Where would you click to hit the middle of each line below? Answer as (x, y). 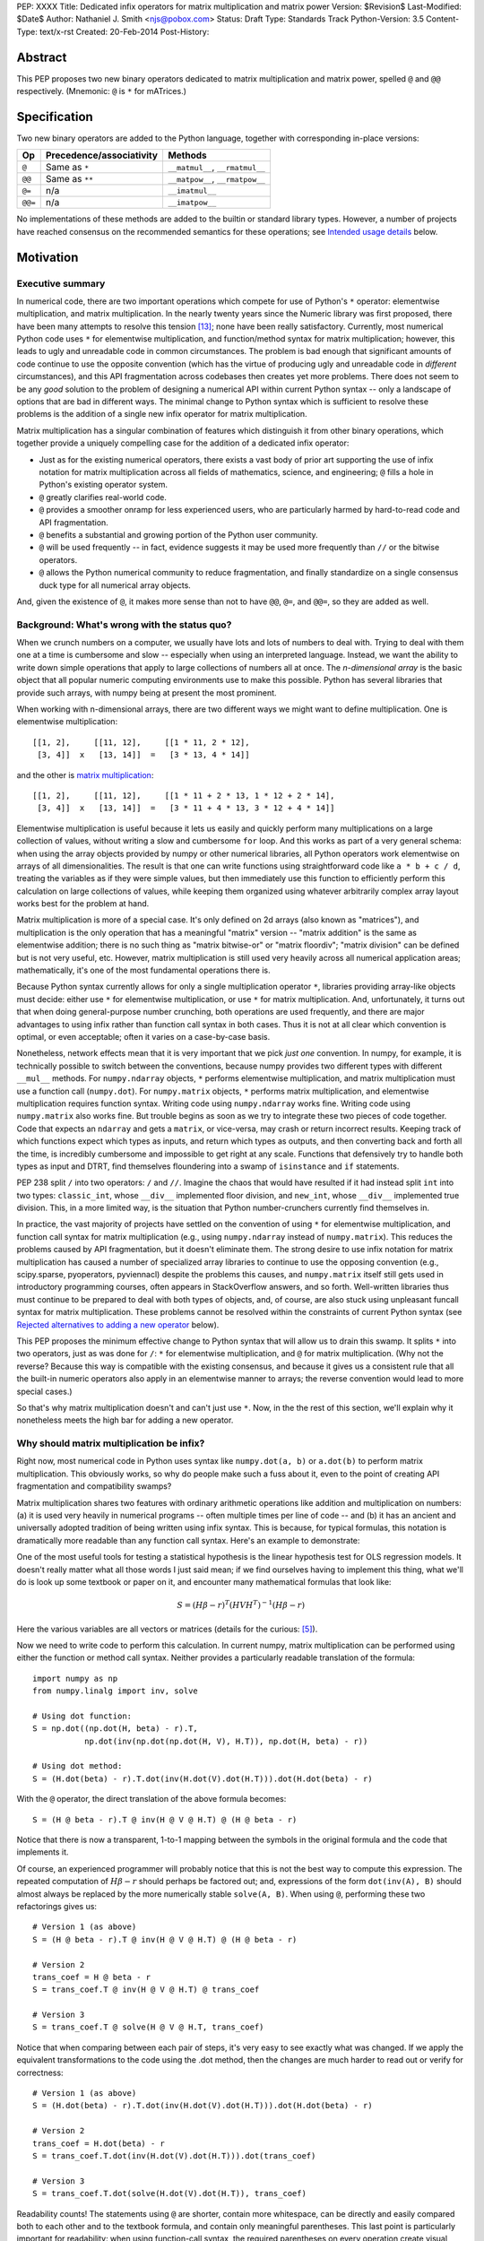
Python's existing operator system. (103, 485)
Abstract (42, 57)
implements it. (43, 1852)
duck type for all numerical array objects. (115, 585)
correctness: (40, 2072)
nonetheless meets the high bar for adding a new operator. (125, 1420)
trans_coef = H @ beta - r (92, 1977)
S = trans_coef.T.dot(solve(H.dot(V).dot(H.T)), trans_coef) (169, 2193)
